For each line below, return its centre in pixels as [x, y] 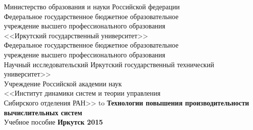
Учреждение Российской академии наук [63, 83]
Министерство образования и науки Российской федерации [92, 6]
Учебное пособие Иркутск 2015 [53, 122]
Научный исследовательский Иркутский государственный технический [109, 64]
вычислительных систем [43, 112]
